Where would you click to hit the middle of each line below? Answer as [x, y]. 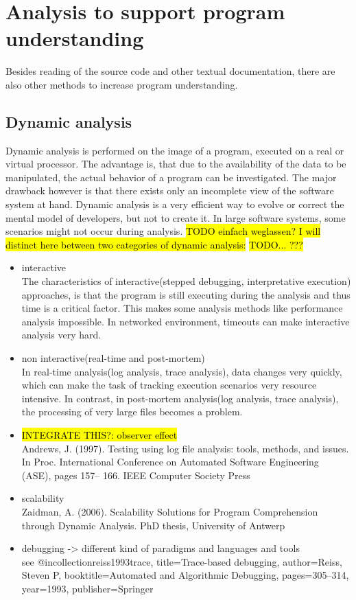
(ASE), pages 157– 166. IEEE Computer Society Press [136, 475]
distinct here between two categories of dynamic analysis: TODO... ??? [154, 244]
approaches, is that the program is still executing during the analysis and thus [186, 294]
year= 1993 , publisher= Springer [87, 588]
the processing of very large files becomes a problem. [132, 412]
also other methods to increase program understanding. [122, 84]
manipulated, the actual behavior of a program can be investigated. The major [171, 177]
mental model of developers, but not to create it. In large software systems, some [176, 217]
